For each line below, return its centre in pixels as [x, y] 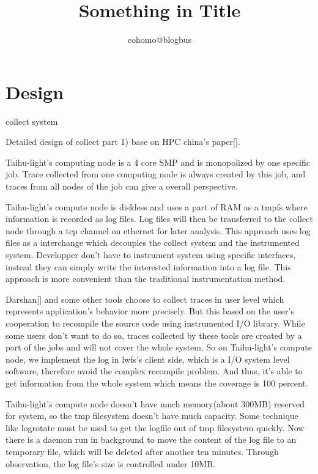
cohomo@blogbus [160, 39]
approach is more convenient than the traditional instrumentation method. [146, 279]
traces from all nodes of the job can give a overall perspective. [122, 186]
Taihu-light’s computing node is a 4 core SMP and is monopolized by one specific [158, 162]
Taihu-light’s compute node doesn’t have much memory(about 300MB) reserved [155, 403]
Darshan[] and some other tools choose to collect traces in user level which [145, 299]
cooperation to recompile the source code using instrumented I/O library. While [155, 323]
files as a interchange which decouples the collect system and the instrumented [153, 243]
